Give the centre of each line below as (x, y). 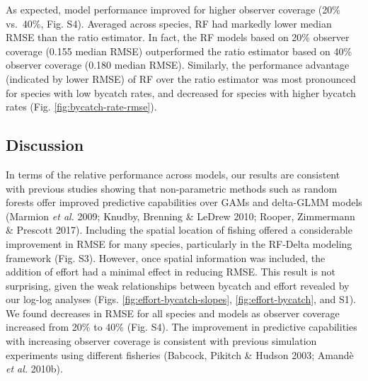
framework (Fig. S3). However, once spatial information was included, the (166, 257)
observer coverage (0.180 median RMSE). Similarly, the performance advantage (178, 65)
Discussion (45, 145)
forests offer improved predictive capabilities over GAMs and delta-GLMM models (184, 202)
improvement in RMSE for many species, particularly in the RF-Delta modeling (179, 243)
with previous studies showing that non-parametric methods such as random (172, 188)
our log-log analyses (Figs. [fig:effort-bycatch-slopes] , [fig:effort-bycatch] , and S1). (181, 299)
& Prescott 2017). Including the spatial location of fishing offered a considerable (179, 230)
